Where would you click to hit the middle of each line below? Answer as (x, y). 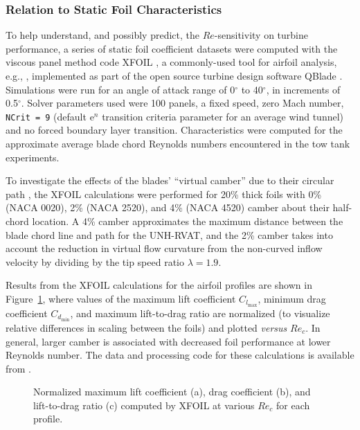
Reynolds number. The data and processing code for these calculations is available (180, 355)
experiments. (33, 157)
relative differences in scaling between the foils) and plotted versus (146, 327)
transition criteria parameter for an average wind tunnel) (223, 116)
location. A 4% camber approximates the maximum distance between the (188, 221)
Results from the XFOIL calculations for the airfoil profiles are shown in (159, 285)
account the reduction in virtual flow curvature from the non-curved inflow (164, 248)
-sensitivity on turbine (261, 35)
